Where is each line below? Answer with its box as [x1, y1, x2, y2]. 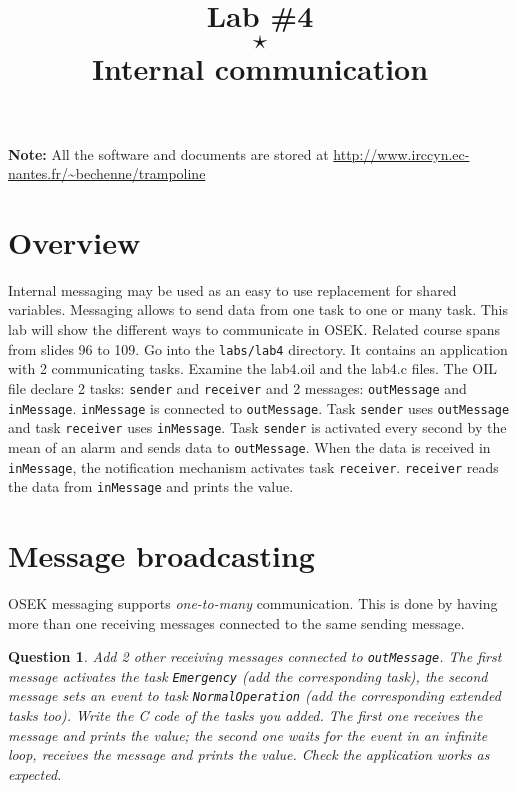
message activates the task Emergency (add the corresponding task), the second [8, 665, 488, 686]
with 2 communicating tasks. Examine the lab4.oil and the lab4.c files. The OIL [8, 358, 498, 379]
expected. [8, 763, 62, 784]
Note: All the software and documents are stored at [8, 143, 329, 164]
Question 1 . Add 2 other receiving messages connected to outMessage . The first [8, 646, 502, 667]
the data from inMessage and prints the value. [8, 476, 294, 497]
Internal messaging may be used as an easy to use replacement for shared [8, 279, 457, 300]
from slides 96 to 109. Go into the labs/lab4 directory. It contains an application [8, 338, 508, 359]
